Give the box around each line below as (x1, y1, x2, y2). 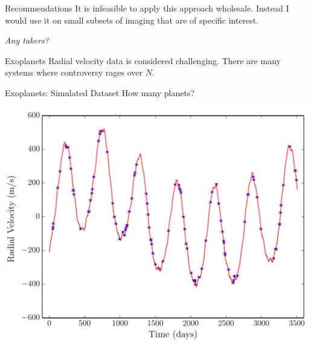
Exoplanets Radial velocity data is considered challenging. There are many (5, 54, 281, 67)
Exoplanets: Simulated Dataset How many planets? (5, 86, 195, 99)
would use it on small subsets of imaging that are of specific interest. (5, 13, 259, 26)
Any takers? (5, 34, 49, 47)
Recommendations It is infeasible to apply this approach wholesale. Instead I (5, 2, 289, 14)
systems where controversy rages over (5, 66, 143, 79)
